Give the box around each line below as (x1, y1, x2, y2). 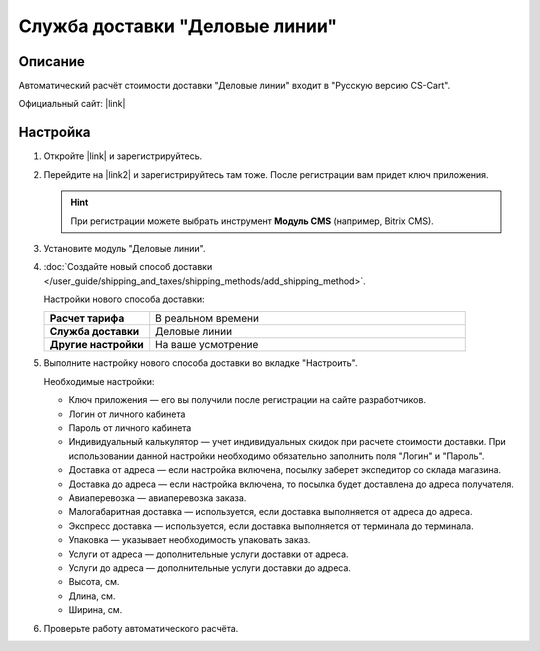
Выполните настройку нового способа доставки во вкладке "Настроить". (43, 357, 359, 369)
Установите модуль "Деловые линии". (43, 242, 206, 254)
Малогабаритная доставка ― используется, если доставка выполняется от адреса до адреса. (68, 506, 473, 518)
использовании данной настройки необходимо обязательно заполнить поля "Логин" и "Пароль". (68, 450, 485, 462)
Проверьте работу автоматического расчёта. (43, 622, 239, 634)
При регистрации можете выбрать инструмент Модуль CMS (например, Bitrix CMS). (70, 215, 434, 227)
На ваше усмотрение (155, 338, 259, 352)
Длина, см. (68, 590, 116, 602)
